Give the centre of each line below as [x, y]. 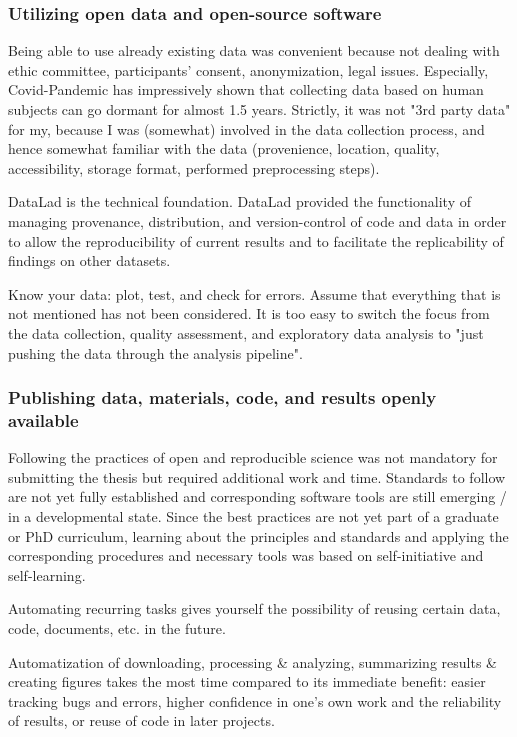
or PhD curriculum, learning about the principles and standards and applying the [258, 535]
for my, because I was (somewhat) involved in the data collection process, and [246, 128]
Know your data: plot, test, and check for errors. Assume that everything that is [254, 293]
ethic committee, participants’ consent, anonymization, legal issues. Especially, [248, 69]
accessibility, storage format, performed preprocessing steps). [194, 167]
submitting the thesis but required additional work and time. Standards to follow [257, 476]
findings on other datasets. [89, 260]
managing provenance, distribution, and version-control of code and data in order [257, 220]
